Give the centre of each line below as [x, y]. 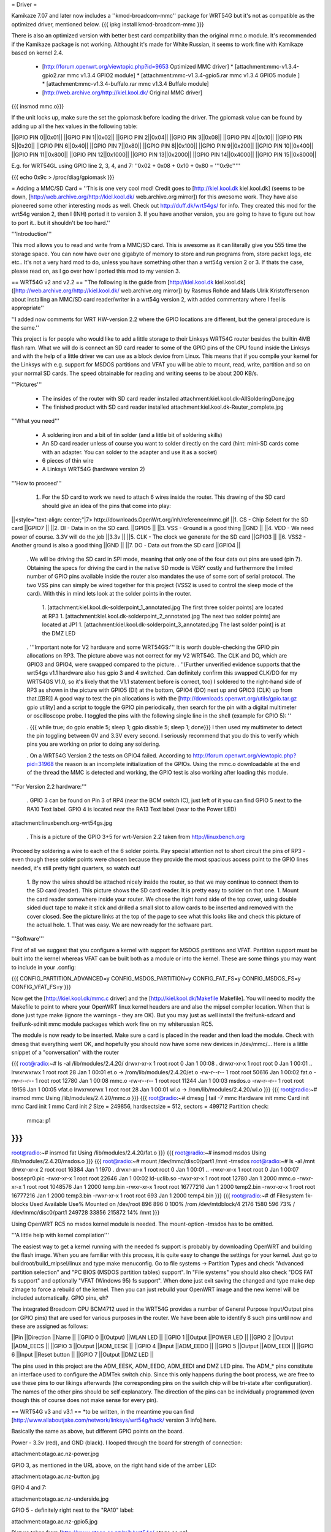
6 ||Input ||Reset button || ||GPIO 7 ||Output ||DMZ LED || [83, 1355]
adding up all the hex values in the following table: [74, 126]
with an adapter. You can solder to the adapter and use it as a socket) [130, 452]
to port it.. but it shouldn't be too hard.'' [61, 222]
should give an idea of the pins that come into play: [107, 506]
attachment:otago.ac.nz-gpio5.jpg [55, 1521]
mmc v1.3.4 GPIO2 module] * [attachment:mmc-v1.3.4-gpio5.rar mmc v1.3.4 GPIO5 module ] [183, 75]
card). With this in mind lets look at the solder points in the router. [109, 594]
